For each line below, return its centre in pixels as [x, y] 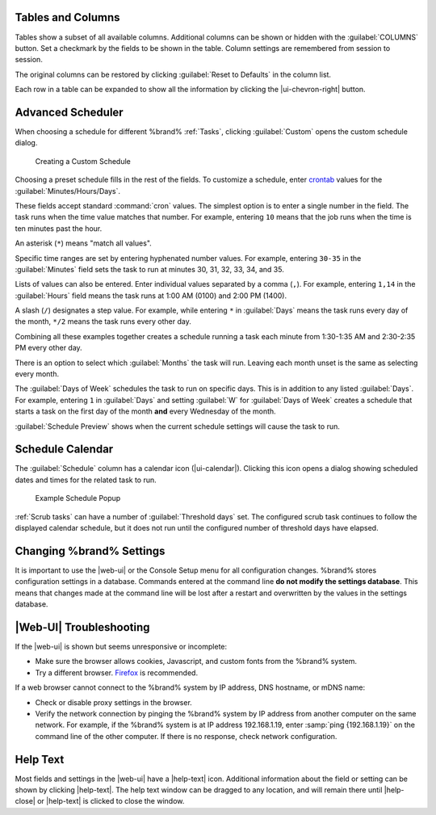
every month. [37, 374]
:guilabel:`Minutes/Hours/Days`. [68, 191]
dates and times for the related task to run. [86, 480]
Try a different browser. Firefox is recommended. [116, 672]
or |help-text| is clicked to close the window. [111, 801]
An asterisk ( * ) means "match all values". [84, 243]
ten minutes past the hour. [59, 228]
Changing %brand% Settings [90, 550]
